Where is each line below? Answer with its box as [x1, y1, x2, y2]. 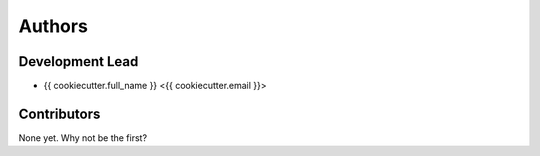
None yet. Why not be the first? [18, 131, 148, 144]
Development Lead [18, 53, 139, 70]
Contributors [18, 105, 101, 122]
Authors [18, 15, 89, 37]
